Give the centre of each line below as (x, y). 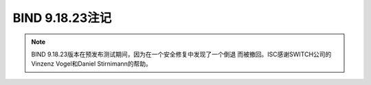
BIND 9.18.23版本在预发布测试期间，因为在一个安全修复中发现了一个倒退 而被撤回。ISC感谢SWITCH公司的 (181, 54)
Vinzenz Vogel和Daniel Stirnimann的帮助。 (92, 64)
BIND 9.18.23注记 (62, 18)
